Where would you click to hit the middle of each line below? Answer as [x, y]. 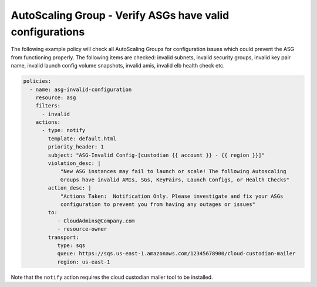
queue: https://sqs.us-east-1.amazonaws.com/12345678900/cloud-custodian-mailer [176, 254]
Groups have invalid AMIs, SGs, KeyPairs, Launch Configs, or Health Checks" [175, 180]
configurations [48, 32]
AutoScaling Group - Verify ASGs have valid [120, 15]
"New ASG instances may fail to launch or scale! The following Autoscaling [173, 171]
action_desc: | [70, 188]
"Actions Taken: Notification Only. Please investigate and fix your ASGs [172, 196]
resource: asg [56, 97]
